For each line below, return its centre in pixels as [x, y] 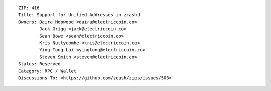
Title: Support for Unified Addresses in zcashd [79, 15]
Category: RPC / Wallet [47, 71]
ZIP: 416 [29, 8]
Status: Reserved [39, 64]
